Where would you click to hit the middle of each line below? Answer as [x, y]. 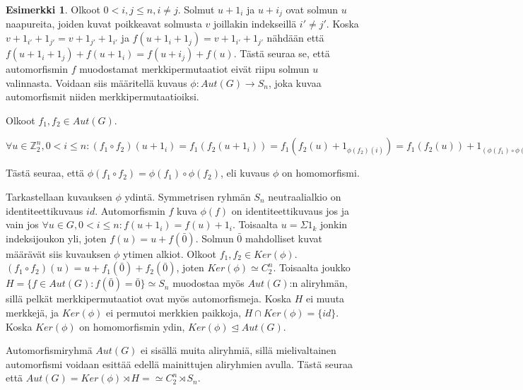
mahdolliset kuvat [284, 238]
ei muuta [325, 299]
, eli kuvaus [245, 173]
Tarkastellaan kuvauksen [59, 197]
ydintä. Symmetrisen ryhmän [188, 197]
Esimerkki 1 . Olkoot [53, 9]
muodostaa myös [208, 283]
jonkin [334, 224]
